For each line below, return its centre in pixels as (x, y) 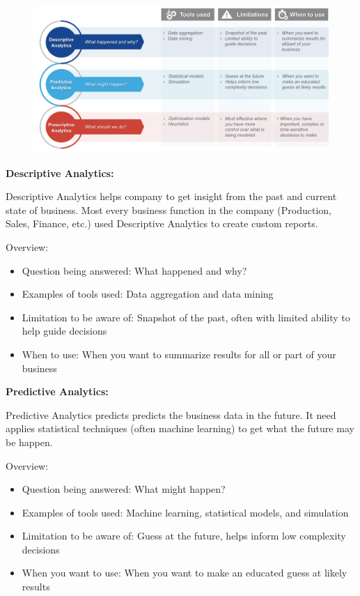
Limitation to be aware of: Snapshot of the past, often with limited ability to (186, 317)
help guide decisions (64, 331)
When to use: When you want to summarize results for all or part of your (179, 354)
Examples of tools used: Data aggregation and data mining (148, 294)
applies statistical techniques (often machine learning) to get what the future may (180, 428)
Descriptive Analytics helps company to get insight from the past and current (171, 196)
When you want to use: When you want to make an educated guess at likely (185, 573)
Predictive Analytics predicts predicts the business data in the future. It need (171, 414)
